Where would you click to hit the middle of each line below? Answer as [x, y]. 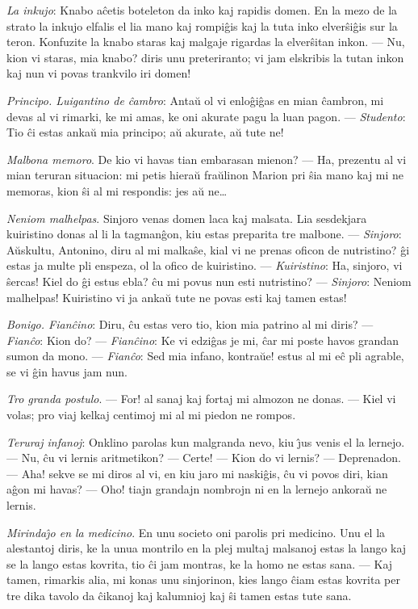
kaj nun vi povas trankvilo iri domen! [99, 73]
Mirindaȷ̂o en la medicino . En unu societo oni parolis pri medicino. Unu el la [196, 532]
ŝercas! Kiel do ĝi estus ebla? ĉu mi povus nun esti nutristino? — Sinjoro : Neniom [209, 281]
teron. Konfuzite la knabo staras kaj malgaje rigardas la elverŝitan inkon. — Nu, [206, 42]
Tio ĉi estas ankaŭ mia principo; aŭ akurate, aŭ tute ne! [145, 132]
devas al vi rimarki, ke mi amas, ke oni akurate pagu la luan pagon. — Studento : [206, 116]
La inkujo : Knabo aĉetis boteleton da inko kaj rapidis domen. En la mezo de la [202, 10]
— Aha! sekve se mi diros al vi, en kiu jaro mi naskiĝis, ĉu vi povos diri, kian [197, 473]
